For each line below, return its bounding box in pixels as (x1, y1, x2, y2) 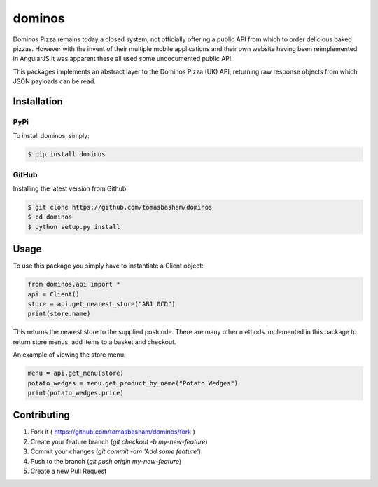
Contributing (13, 409, 70, 421)
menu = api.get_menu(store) (27, 369, 124, 378)
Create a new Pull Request (30, 467, 107, 475)
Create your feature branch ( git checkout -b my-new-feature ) (30, 437, 208, 446)
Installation (13, 95, 63, 107)
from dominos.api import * (27, 280, 120, 289)
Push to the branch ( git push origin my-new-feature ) (30, 457, 182, 465)
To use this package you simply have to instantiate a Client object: (13, 261, 204, 270)
